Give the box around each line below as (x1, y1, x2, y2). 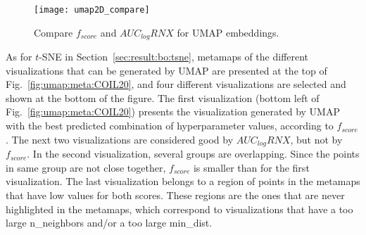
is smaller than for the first (193, 160, 310, 174)
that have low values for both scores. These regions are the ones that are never (6, 187, 345, 202)
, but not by (290, 132, 343, 146)
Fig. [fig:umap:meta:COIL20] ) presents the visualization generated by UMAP (6, 104, 340, 119)
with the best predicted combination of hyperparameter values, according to (6, 118, 334, 133)
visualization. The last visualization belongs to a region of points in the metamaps (6, 174, 360, 189)
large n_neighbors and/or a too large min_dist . (6, 215, 213, 230)
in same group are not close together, (6, 160, 166, 174)
